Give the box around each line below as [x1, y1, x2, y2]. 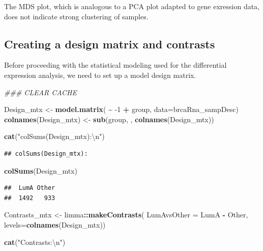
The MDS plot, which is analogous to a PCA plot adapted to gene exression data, [4, 1, 260, 11]
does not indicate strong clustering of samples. [4, 11, 149, 21]
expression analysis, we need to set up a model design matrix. [4, 69, 196, 80]
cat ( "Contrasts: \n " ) [4, 236, 66, 247]
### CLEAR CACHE [4, 87, 77, 97]
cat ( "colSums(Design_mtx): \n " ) [4, 131, 105, 142]
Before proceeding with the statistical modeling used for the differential [4, 60, 227, 70]
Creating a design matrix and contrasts [4, 36, 215, 51]
